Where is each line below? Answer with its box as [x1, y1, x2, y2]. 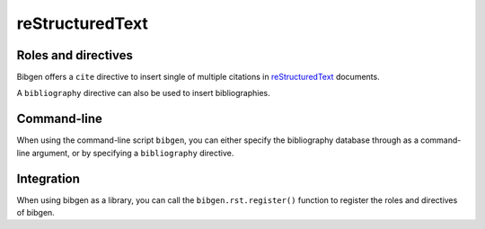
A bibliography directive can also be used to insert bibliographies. [16, 88, 270, 99]
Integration [16, 171, 81, 186]
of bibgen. [16, 207, 56, 218]
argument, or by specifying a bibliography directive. [31, 147, 234, 158]
